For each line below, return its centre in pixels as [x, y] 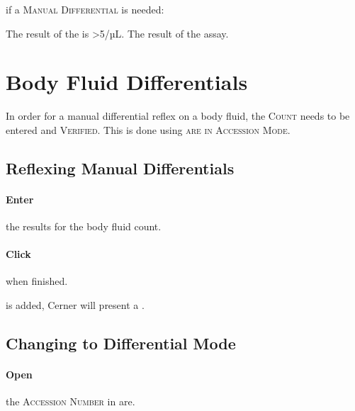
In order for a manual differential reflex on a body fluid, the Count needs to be [178, 116]
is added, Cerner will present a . [75, 305]
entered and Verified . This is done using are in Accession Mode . [148, 129]
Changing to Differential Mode [121, 343]
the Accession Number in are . [71, 401]
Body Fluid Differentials [127, 82]
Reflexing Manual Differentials [120, 168]
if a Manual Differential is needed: [85, 9]
